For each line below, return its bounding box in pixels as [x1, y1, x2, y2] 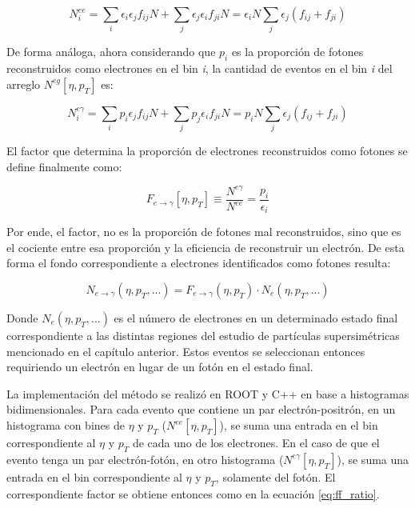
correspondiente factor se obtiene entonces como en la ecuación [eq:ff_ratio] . [6, 485, 380, 502]
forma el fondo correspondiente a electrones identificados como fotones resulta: [6, 254, 391, 271]
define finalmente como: [6, 158, 122, 174]
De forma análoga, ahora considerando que [6, 43, 216, 60]
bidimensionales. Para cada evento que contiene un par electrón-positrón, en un [6, 401, 396, 418]
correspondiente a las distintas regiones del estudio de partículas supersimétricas [6, 327, 400, 344]
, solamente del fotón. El [215, 468, 336, 485]
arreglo [6, 75, 41, 92]
